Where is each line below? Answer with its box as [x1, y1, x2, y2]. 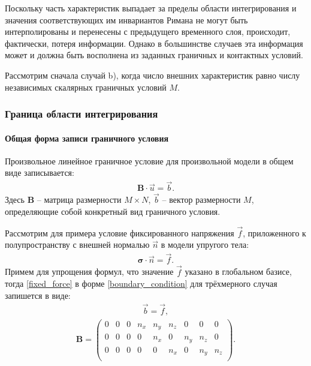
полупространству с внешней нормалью [5, 238, 150, 251]
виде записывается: [5, 166, 74, 179]
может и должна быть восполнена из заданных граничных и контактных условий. [5, 49, 303, 61]
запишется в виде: [5, 289, 71, 301]
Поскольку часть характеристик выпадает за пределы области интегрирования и [5, 2, 297, 14]
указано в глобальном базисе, [185, 265, 292, 278]
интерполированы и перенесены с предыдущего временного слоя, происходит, [5, 25, 291, 38]
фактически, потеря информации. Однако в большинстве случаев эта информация [5, 37, 303, 49]
